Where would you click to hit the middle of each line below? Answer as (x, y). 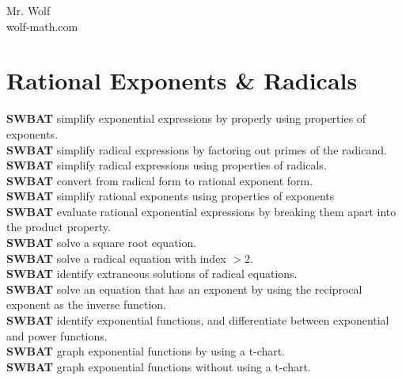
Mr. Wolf (28, 10)
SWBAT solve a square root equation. (102, 243)
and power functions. (57, 335)
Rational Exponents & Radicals (182, 80)
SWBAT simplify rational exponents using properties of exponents (171, 196)
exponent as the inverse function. (87, 304)
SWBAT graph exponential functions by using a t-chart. (146, 351)
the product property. (59, 227)
